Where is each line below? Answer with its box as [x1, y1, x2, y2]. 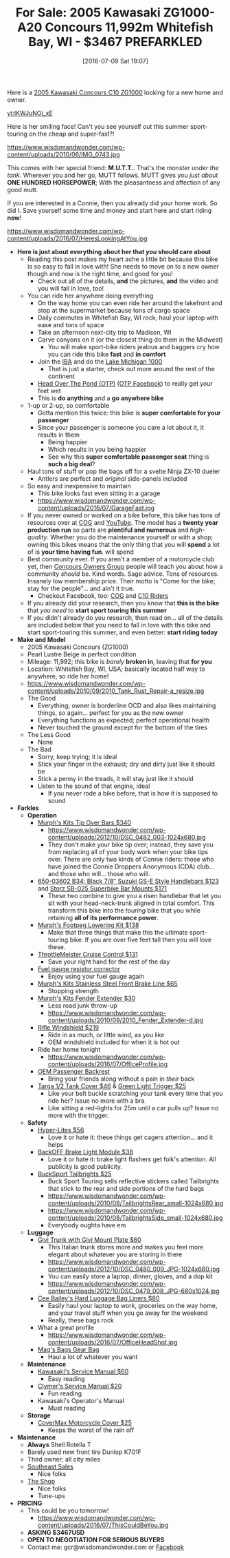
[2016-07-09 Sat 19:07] [82, 56, 149, 65]
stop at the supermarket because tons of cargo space [37, 306, 190, 314]
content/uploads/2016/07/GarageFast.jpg [37, 503, 155, 512]
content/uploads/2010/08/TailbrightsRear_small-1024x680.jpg [47, 1198, 224, 1207]
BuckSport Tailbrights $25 [37, 1170, 112, 1178]
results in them [37, 430, 80, 439]
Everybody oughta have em [47, 1221, 126, 1229]
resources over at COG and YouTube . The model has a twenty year [27, 518, 218, 526]
